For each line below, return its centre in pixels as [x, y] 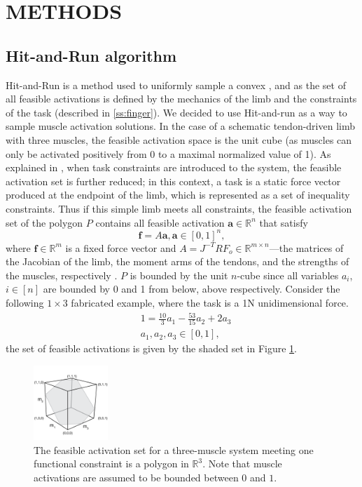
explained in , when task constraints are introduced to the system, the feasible [174, 167]
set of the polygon [44, 222]
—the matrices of [306, 247]
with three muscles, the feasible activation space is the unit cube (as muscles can [179, 139]
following [25, 302]
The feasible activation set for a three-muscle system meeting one [174, 449]
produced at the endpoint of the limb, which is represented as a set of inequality [178, 195]
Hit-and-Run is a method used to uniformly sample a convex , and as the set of [176, 85]
